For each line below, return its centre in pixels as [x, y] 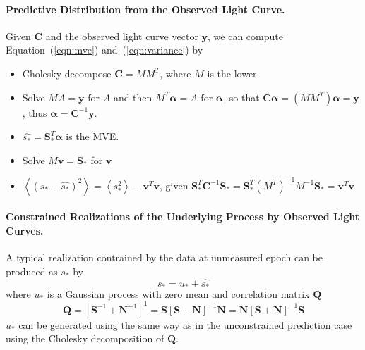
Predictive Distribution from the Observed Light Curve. [145, 9]
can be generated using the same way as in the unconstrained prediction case [185, 324]
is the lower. [233, 73]
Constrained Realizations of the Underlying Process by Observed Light [183, 217]
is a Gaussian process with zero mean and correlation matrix [178, 293]
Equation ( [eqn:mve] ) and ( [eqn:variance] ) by [104, 50]
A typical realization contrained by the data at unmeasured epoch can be [164, 257]
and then [133, 97]
